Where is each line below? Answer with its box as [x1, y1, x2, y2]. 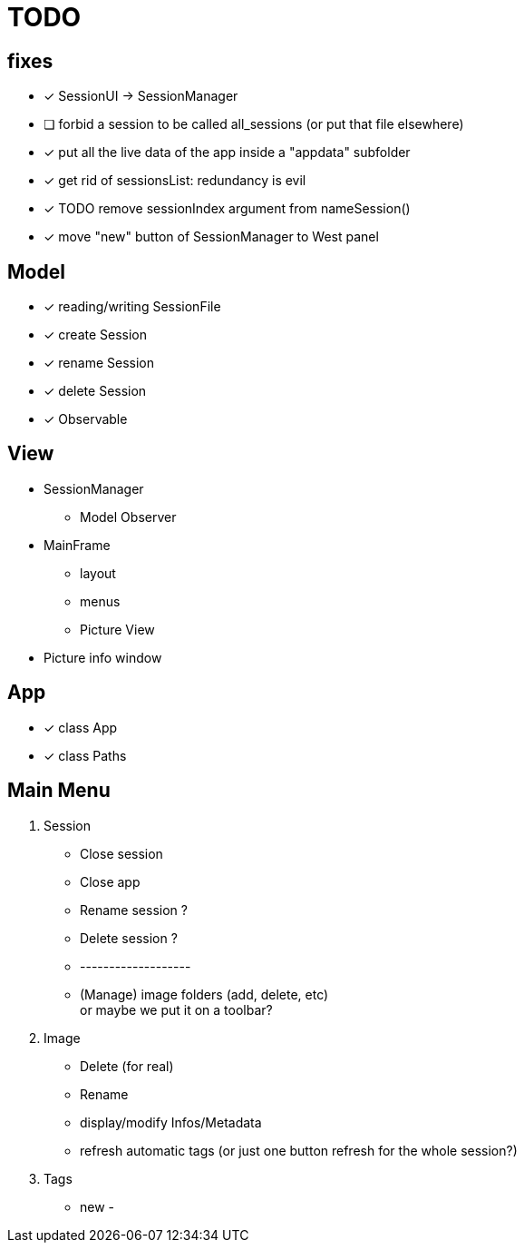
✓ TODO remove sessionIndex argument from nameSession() [44, 201, 411, 217]
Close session [80, 845, 163, 861]
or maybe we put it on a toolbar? [80, 1001, 273, 1018]
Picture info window [44, 649, 162, 665]
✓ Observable [44, 411, 128, 428]
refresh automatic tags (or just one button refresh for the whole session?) [80, 1142, 518, 1158]
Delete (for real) [80, 1058, 174, 1074]
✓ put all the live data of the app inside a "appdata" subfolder [44, 144, 411, 161]
